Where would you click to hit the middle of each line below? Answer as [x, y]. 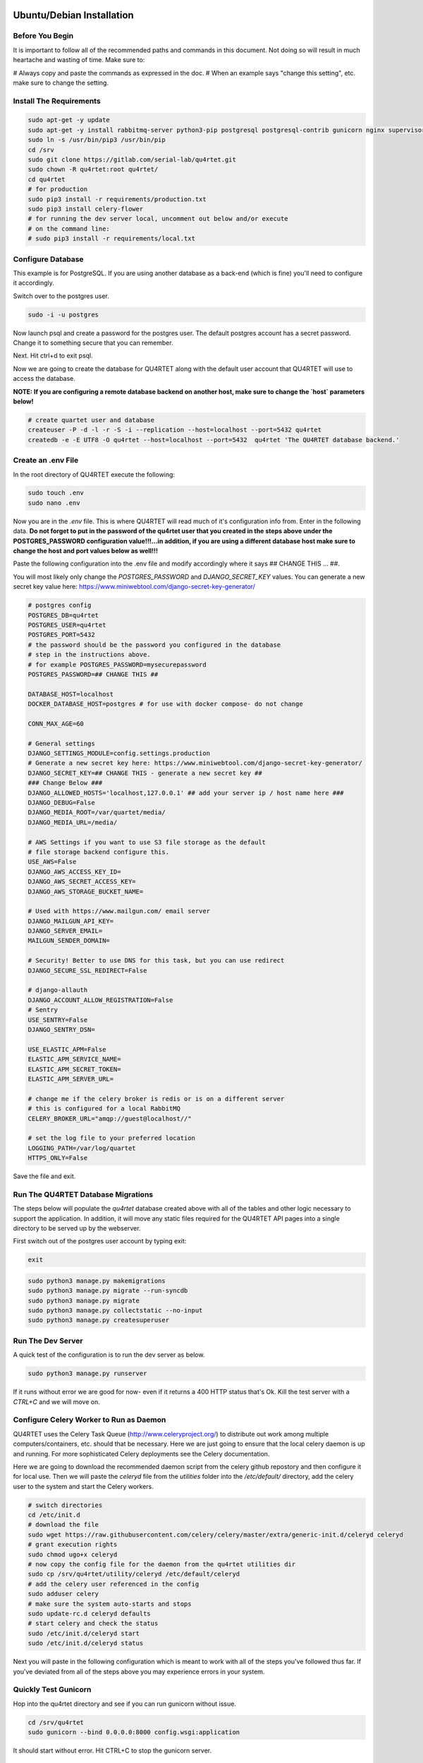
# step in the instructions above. [89, 655]
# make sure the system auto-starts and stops [110, 1604]
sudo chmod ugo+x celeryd [73, 1554]
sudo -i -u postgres [63, 315]
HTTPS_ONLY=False [58, 1158]
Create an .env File [46, 460]
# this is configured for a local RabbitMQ [104, 1109]
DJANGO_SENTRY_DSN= [61, 1029]
